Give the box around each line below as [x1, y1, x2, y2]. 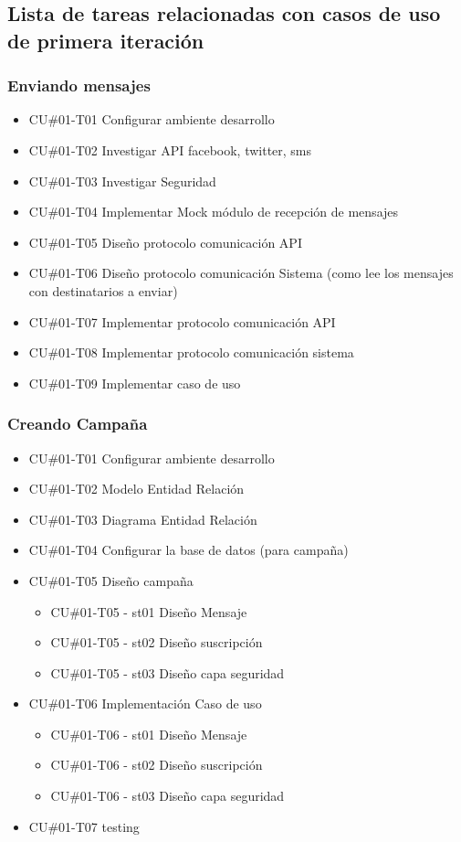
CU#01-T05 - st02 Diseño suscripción [50, 633, 263, 652]
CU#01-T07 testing [28, 816, 140, 836]
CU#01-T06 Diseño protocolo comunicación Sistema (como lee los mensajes [28, 263, 454, 282]
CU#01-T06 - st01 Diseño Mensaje [50, 724, 247, 743]
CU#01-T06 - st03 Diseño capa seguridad [50, 786, 285, 805]
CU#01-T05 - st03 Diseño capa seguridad [50, 663, 285, 682]
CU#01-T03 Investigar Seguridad [28, 171, 216, 190]
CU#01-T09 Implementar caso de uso [28, 373, 241, 392]
